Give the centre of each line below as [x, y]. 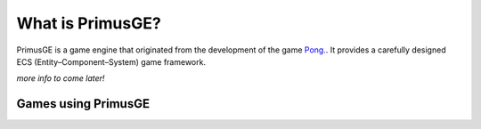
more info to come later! [61, 78]
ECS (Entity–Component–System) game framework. [111, 61]
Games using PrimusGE [83, 104]
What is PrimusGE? [89, 23]
